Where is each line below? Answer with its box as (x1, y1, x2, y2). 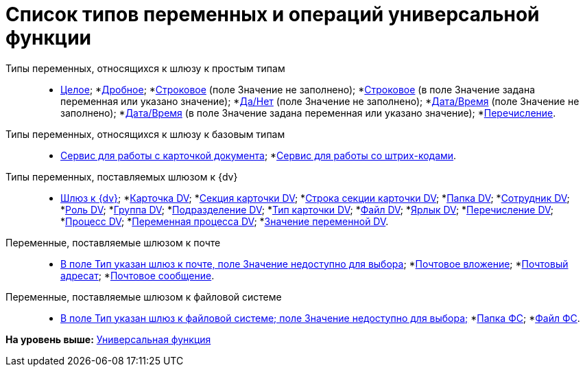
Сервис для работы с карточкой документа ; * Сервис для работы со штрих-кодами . (60, 149, 457, 161)
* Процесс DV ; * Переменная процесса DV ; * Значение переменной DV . (60, 215, 389, 227)
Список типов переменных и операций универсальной (5, 3, 540, 26)
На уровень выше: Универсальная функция (5, 333, 211, 345)
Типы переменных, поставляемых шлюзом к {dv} (5, 170, 238, 183)
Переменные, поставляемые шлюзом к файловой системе (5, 290, 282, 303)
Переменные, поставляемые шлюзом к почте (5, 236, 221, 248)
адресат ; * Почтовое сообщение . (60, 269, 215, 281)
